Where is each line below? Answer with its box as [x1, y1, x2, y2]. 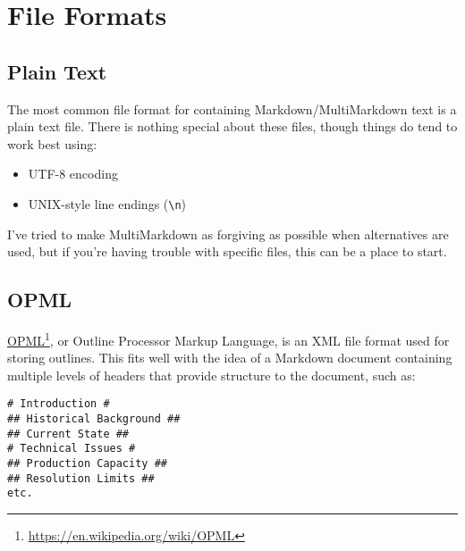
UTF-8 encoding [28, 164, 118, 183]
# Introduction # [7, 397, 110, 411]
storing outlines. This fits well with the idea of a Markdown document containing [7, 348, 452, 367]
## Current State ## [7, 427, 130, 440]
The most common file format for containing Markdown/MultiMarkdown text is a [7, 99, 457, 118]
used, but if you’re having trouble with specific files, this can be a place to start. [7, 242, 447, 261]
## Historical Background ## [7, 413, 181, 426]
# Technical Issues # [7, 442, 136, 455]
